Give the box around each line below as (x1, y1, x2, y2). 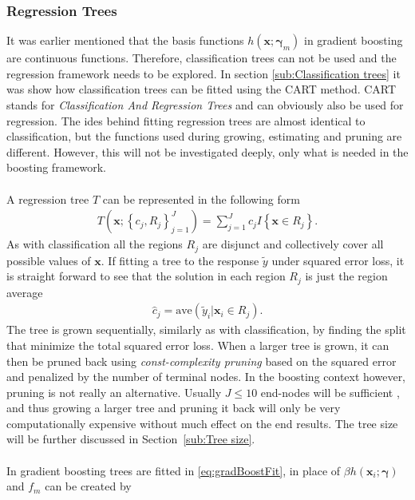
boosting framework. (6, 159, 107, 176)
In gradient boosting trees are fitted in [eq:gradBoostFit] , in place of (6, 462, 341, 478)
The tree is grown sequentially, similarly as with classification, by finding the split (6, 321, 406, 338)
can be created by (45, 478, 132, 494)
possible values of (6, 252, 91, 268)
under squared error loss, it (271, 252, 405, 268)
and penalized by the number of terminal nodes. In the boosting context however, (6, 368, 406, 385)
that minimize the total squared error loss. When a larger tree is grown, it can (6, 336, 389, 353)
